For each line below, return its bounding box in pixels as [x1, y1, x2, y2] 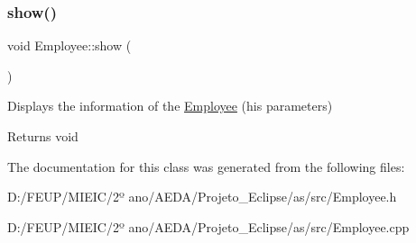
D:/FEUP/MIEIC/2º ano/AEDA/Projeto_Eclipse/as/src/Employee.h [7, 187, 397, 206]
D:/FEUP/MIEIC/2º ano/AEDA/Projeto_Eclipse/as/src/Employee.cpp [7, 217, 410, 236]
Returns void [7, 127, 79, 145]
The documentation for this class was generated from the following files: [7, 157, 405, 175]
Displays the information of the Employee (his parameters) [7, 96, 333, 115]
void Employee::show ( [7, 36, 132, 55]
